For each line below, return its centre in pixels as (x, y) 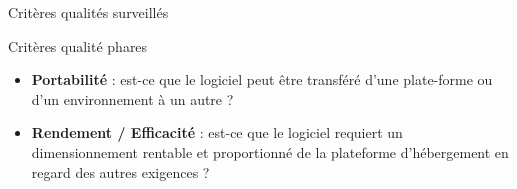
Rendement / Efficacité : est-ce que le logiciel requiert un (217, 132)
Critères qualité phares (78, 45)
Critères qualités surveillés (88, 12)
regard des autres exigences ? (120, 171)
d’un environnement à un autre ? (132, 98)
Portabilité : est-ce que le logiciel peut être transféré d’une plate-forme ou (262, 79)
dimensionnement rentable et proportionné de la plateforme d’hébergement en (270, 151)
